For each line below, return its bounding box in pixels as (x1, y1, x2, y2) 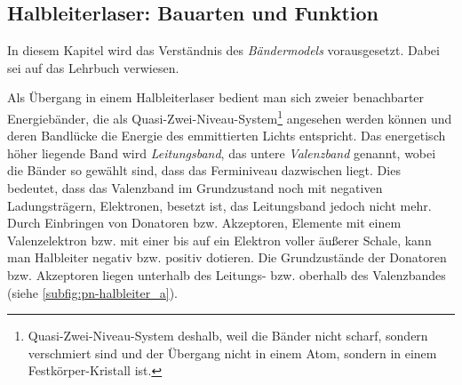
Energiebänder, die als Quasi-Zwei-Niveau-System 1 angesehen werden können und (7, 106, 452, 127)
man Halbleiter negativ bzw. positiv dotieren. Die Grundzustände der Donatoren (7, 248, 447, 267)
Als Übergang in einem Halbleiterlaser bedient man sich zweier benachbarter (7, 88, 425, 107)
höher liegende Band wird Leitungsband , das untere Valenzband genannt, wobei (7, 143, 436, 162)
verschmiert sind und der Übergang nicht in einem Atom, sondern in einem (28, 343, 437, 362)
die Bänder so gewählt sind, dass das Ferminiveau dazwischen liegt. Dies (7, 161, 401, 180)
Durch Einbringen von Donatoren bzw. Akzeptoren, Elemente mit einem (7, 213, 402, 232)
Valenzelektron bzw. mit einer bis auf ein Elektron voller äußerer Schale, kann (7, 230, 432, 249)
